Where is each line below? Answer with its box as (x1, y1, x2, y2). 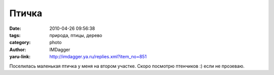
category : (9, 40, 31, 46)
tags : (9, 32, 21, 38)
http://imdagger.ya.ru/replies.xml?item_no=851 (49, 54, 147, 60)
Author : (9, 46, 26, 53)
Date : (9, 25, 21, 31)
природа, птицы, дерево (49, 32, 102, 38)
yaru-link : (9, 54, 30, 60)
